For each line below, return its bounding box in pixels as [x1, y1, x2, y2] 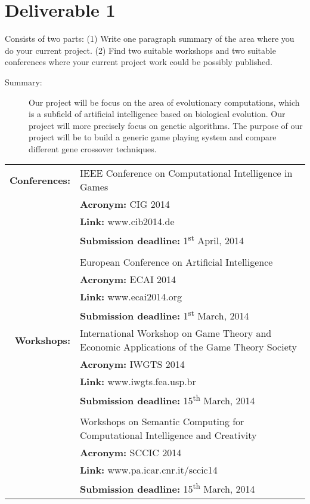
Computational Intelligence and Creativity [79, 428, 257, 442]
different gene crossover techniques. [29, 142, 157, 155]
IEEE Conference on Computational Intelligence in [79, 166, 293, 180]
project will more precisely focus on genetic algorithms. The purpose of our [29, 119, 303, 131]
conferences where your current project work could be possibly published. [5, 56, 272, 68]
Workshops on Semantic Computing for [79, 414, 244, 429]
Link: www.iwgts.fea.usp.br [79, 374, 196, 389]
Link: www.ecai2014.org [79, 289, 182, 303]
